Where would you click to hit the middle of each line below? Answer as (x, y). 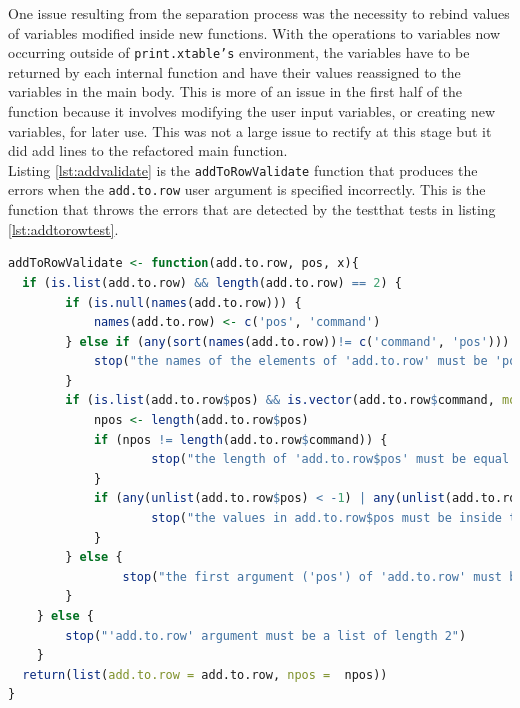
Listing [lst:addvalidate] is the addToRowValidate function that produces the (243, 169)
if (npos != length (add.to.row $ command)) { (240, 439)
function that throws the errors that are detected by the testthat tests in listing (252, 209)
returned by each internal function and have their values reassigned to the (234, 71)
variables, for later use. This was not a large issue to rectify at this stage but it (250, 130)
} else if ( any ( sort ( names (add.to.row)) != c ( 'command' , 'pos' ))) (287, 341)
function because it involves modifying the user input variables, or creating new (251, 111)
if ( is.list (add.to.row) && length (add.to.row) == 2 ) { (212, 282)
